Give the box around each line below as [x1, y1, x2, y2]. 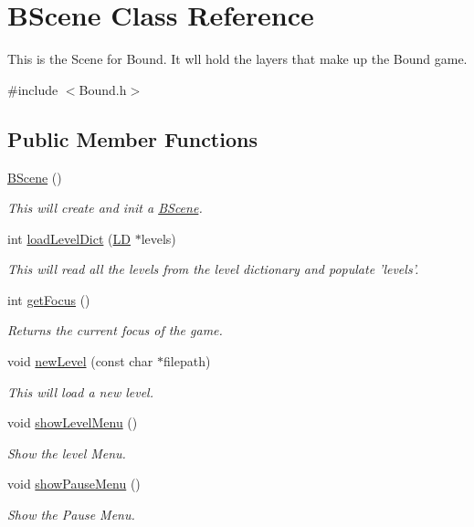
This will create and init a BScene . [7, 198, 203, 217]
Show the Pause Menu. [7, 505, 135, 524]
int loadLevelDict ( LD [7, 228, 131, 248]
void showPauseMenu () [7, 474, 141, 493]
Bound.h [79, 79, 127, 99]
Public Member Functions [7, 124, 258, 153]
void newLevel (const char [7, 352, 153, 371]
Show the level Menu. [7, 443, 126, 462]
